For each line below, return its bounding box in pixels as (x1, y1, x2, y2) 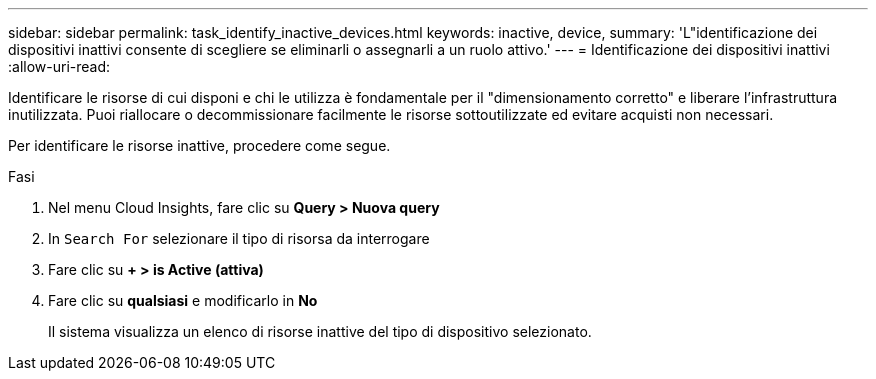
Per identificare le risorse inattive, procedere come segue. (8, 137, 391, 154)
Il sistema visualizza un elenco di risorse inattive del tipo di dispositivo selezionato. (48, 323, 592, 340)
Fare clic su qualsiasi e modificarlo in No (48, 292, 318, 309)
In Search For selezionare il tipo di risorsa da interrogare (48, 230, 430, 247)
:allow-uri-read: (8, 58, 111, 75)
